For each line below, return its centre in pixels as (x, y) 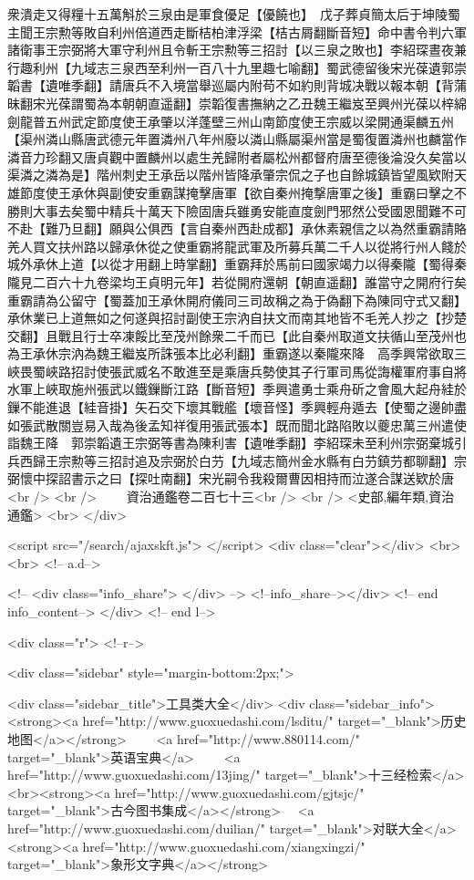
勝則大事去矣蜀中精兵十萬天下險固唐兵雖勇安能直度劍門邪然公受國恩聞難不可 (237, 210)
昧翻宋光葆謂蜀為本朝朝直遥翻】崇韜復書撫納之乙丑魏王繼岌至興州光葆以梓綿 (237, 103)
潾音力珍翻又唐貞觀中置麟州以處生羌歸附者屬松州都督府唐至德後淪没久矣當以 (237, 156)
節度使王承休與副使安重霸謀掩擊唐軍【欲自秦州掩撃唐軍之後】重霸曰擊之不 (243, 192)
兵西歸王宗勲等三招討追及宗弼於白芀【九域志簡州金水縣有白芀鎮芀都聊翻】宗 (237, 460)
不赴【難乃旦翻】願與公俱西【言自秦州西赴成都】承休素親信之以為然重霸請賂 (237, 228)
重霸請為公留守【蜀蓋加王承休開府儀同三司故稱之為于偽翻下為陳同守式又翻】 (237, 300)
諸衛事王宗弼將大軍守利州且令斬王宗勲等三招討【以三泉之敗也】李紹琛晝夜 (231, 50)
